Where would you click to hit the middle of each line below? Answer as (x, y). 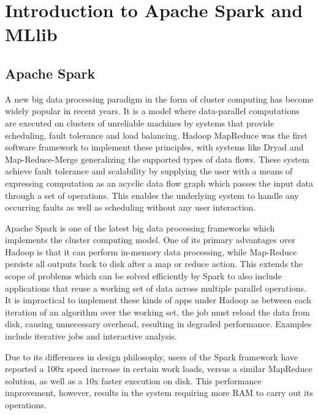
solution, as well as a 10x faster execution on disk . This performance (133, 380)
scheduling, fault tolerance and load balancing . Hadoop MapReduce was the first (156, 135)
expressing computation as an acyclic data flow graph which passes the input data (159, 183)
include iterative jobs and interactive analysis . (91, 336)
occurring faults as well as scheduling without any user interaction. (131, 207)
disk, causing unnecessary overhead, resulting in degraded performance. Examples (158, 324)
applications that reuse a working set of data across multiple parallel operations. (156, 288)
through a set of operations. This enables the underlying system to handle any (152, 195)
